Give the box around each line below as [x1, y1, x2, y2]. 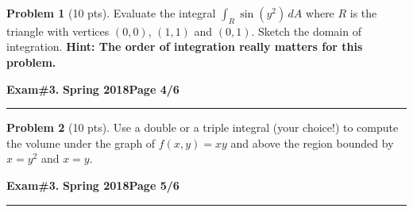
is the [349, 5, 377, 21]
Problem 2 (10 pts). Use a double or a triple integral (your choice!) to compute [6, 119, 399, 136]
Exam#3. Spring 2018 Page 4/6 [6, 80, 179, 97]
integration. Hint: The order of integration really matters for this [6, 38, 363, 55]
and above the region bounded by [230, 134, 394, 151]
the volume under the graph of [6, 134, 156, 151]
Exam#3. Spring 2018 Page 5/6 [6, 176, 179, 193]
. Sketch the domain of [251, 22, 361, 39]
